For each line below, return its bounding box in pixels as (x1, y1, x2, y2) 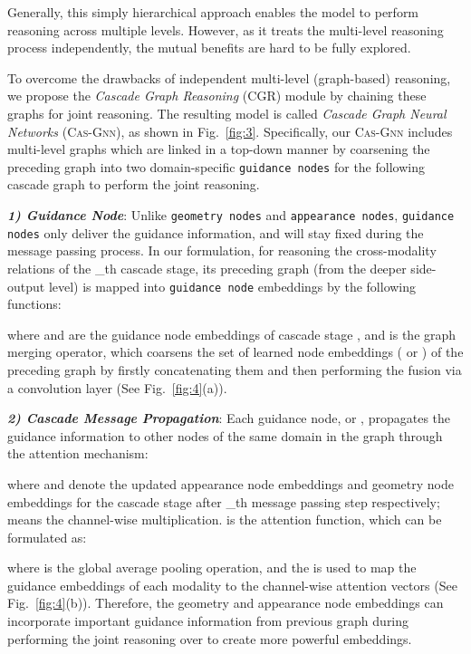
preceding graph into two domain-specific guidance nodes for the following (7, 157, 425, 176)
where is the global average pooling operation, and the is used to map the (7, 558, 417, 577)
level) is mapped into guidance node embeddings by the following (48, 276, 417, 295)
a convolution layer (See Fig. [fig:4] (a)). (7, 378, 227, 397)
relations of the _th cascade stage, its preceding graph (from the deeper (7, 258, 407, 277)
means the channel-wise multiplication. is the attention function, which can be (7, 510, 442, 529)
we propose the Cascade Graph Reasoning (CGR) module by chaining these (7, 86, 427, 105)
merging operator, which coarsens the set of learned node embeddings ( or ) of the (7, 342, 464, 361)
